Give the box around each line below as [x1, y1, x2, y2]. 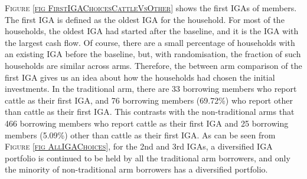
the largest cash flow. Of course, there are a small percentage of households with [5, 36, 295, 48]
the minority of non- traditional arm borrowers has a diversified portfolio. [5, 163, 268, 175]
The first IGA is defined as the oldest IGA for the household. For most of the [5, 13, 285, 25]
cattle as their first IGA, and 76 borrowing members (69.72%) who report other [5, 94, 293, 106]
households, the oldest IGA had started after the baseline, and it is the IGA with [5, 25, 299, 37]
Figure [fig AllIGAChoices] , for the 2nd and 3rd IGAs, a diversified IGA [5, 140, 273, 153]
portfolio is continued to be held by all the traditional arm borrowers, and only [5, 151, 290, 164]
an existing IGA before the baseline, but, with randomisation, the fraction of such [5, 48, 301, 60]
